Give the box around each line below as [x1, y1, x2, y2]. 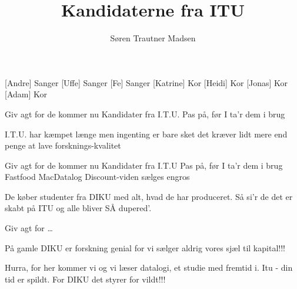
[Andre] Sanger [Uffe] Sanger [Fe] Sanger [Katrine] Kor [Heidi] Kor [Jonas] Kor [5, 76, 288, 88]
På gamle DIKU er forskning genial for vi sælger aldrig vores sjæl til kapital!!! [5, 241, 285, 254]
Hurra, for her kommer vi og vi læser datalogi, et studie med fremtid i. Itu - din [5, 261, 293, 274]
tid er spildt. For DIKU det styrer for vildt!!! [5, 272, 166, 285]
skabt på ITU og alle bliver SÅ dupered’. [5, 202, 152, 214]
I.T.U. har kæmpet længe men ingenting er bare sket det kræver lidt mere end [5, 127, 288, 140]
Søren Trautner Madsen [110, 32, 196, 44]
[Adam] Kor [5, 88, 47, 100]
